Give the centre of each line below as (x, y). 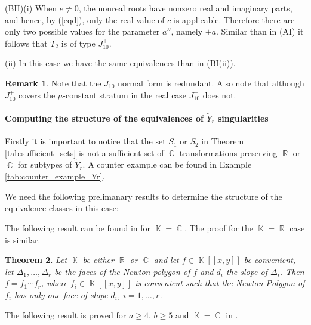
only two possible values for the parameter (82, 31)
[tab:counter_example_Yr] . (55, 176)
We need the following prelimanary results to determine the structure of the (144, 196)
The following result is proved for (66, 315)
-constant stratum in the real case (125, 95)
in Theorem (223, 141)
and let (166, 260)
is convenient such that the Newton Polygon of (220, 283)
